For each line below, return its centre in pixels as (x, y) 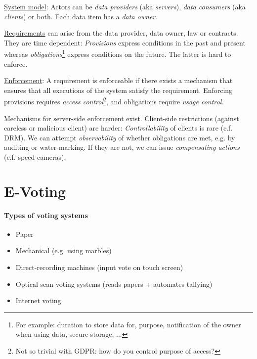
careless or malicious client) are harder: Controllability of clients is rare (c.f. (118, 128)
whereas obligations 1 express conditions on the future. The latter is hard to (118, 53)
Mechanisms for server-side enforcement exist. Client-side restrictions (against (122, 118)
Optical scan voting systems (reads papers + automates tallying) (114, 284)
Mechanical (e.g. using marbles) (64, 250)
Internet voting (38, 300)
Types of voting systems (46, 215)
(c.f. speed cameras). (35, 157)
